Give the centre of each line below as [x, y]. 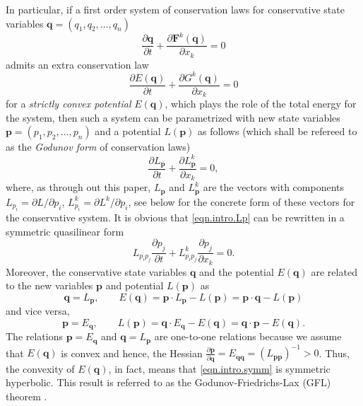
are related [334, 271]
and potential [135, 285]
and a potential [128, 131]
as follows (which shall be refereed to [278, 131]
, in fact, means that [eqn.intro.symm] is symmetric [219, 368]
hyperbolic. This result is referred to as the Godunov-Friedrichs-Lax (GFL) [168, 382]
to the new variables [49, 285]
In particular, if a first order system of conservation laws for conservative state [175, 9]
